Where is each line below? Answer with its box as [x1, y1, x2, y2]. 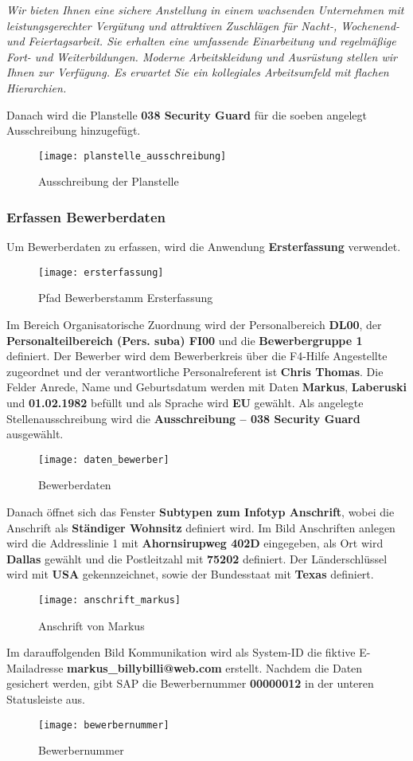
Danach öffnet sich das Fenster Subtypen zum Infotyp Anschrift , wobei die [6, 504, 395, 520]
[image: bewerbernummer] [38, 719, 169, 731]
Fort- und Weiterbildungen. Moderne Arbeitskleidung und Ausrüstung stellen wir [6, 48, 397, 65]
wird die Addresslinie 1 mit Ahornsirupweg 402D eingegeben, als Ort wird [6, 535, 384, 551]
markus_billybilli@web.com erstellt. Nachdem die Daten [67, 659, 363, 676]
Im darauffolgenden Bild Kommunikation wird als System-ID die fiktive [6, 644, 356, 661]
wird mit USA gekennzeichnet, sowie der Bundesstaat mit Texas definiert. [6, 566, 374, 583]
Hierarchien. [6, 79, 67, 96]
